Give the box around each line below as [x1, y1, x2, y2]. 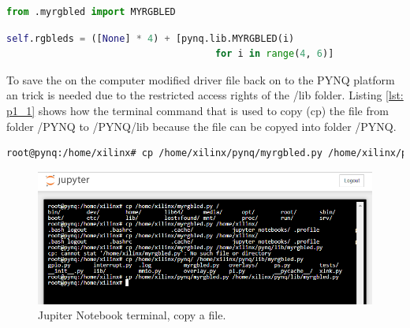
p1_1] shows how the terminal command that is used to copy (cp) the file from [6, 102, 389, 118]
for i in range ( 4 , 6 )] [214, 48, 334, 60]
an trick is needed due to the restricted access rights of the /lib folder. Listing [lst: [6, 87, 404, 103]
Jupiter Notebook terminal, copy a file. [38, 307, 226, 323]
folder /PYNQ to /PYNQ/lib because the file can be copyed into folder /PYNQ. [6, 117, 397, 134]
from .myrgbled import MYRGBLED [6, 6, 176, 17]
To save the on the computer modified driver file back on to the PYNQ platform [6, 71, 395, 88]
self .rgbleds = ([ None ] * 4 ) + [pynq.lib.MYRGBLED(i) [6, 32, 295, 44]
